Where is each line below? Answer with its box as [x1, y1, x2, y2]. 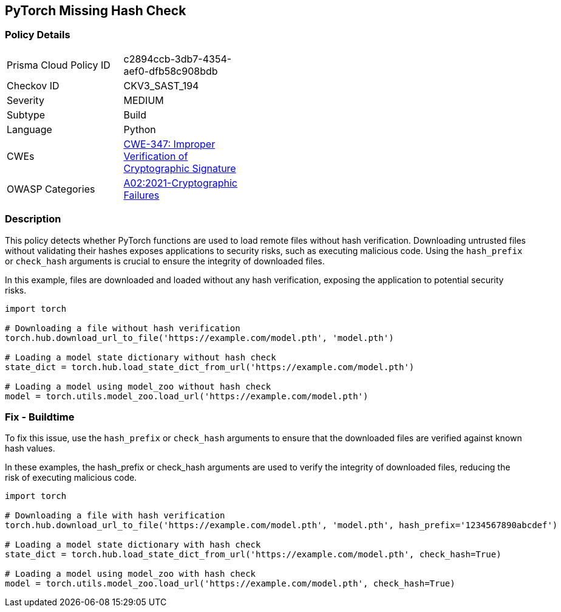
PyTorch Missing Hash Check [5, 3, 186, 18]
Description [5, 213, 61, 225]
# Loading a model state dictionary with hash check [5, 540, 261, 550]
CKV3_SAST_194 [123, 79, 199, 92]
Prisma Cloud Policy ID [7, 58, 110, 71]
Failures [123, 188, 160, 201]
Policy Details [5, 29, 70, 41]
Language [7, 123, 52, 136]
